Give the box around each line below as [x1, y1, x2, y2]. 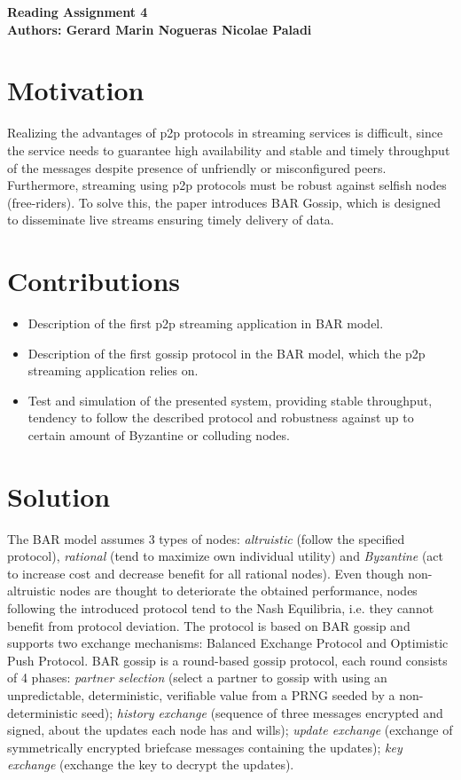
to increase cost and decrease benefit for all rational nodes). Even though [7, 563, 404, 582]
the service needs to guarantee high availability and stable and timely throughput [7, 140, 450, 159]
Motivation [7, 72, 145, 108]
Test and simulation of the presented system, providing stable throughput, [27, 390, 433, 409]
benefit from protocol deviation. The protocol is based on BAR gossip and [7, 616, 410, 634]
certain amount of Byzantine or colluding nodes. [27, 425, 290, 444]
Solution [7, 477, 111, 514]
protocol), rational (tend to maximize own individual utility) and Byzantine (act [7, 547, 444, 565]
